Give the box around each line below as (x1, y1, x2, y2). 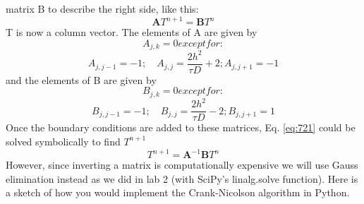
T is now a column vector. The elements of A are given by (6, 25, 257, 40)
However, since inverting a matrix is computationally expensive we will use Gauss (6, 157, 358, 172)
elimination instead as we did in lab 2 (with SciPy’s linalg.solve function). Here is (6, 171, 358, 186)
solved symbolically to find (6, 133, 121, 148)
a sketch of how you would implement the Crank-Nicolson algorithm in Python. (6, 185, 350, 200)
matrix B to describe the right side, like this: (6, 1, 199, 16)
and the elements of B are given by (6, 72, 157, 87)
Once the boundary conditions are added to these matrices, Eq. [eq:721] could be (6, 120, 356, 135)
